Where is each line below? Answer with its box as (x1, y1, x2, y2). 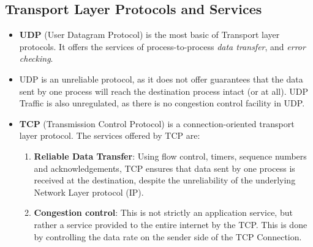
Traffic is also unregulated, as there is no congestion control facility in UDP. (19, 97, 305, 109)
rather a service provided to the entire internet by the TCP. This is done (34, 218, 307, 230)
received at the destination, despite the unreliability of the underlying (34, 174, 296, 186)
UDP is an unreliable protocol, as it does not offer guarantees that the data (19, 72, 303, 85)
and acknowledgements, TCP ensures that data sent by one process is (34, 161, 295, 174)
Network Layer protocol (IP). (34, 185, 144, 198)
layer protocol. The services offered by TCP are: (19, 129, 200, 142)
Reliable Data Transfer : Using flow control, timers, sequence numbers (34, 149, 307, 162)
